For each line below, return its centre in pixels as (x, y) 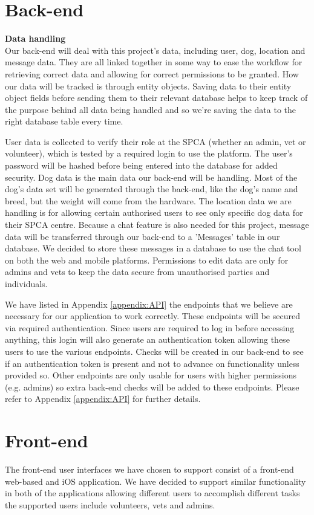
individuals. (26, 283)
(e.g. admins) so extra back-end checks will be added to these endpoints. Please (152, 387)
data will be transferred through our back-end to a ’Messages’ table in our (142, 236)
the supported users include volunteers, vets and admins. (110, 504)
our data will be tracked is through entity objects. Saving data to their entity (148, 86)
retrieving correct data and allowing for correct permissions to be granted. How (152, 73)
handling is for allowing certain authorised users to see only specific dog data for (154, 212)
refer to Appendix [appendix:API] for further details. (103, 399)
